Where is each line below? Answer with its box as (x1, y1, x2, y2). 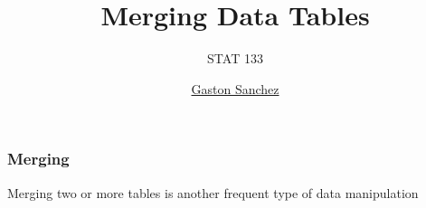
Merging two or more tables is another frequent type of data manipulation (7, 183, 419, 202)
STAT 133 (207, 49, 263, 68)
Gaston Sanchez (191, 79, 279, 98)
